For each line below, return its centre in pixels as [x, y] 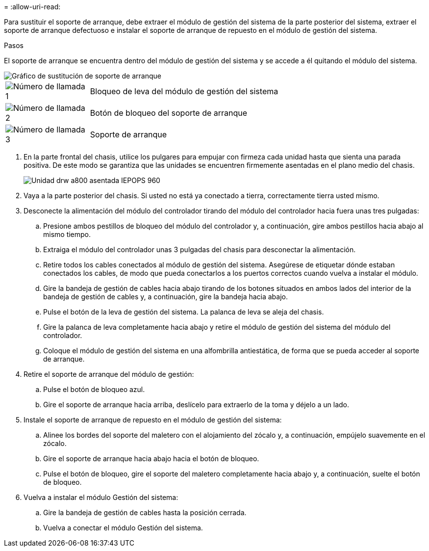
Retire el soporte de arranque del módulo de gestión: [109, 374]
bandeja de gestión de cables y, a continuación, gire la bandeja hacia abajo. [166, 297]
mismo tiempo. [67, 234]
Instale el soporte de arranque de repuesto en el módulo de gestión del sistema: [153, 420]
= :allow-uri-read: [32, 7]
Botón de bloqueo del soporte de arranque [169, 113]
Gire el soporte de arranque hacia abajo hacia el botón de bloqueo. [151, 459]
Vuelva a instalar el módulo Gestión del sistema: [101, 497]
